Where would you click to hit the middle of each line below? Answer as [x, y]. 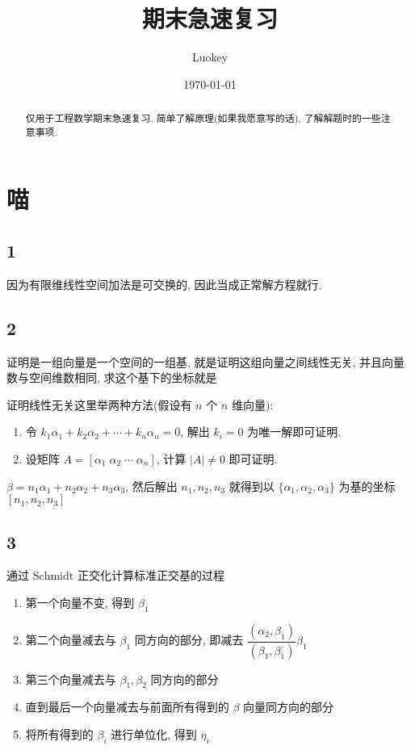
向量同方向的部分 [289, 707]
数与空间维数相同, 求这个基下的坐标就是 [112, 377]
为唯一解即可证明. [294, 432]
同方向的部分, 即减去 [189, 640]
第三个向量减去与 [71, 679]
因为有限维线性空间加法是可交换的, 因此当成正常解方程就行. [164, 284]
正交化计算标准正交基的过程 [151, 575]
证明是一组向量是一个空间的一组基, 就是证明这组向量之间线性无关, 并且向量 [206, 361]
